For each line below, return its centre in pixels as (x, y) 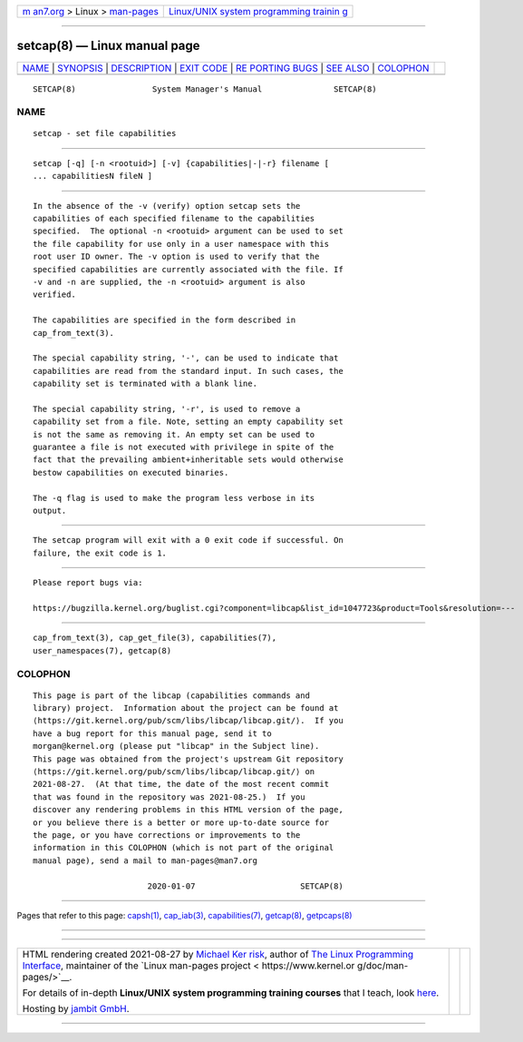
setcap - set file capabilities (105, 133)
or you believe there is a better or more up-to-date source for (181, 822)
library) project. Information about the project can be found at (186, 708)
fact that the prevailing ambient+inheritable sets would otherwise (188, 460)
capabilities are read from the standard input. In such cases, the (188, 371)
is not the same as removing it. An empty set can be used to (174, 434)
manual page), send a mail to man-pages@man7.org (145, 860)
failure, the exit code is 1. (100, 553)
